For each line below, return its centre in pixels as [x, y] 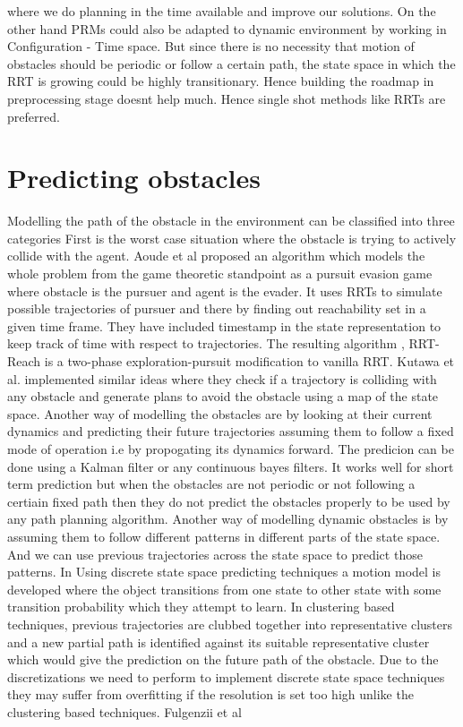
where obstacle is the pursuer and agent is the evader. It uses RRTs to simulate [225, 291]
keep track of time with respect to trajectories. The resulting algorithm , [206, 343]
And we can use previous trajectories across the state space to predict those [215, 554]
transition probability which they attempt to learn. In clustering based [201, 607]
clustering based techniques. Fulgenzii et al [124, 711]
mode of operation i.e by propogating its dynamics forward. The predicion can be [231, 449]
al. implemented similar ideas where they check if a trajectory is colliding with [222, 378]
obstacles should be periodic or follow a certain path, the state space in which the [231, 63]
